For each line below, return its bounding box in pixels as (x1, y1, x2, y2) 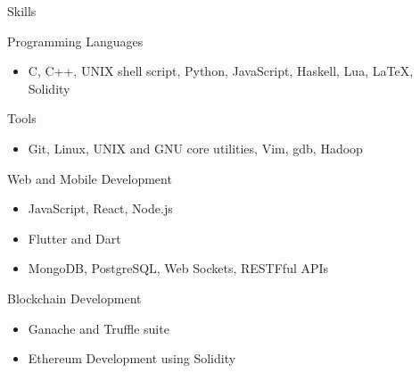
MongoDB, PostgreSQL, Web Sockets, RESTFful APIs (28, 259, 329, 278)
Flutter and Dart (28, 228, 121, 247)
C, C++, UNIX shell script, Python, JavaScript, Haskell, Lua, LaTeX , (28, 62, 414, 80)
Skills (7, 2, 37, 20)
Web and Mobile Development (7, 169, 172, 187)
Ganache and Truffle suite (28, 319, 169, 337)
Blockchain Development (7, 288, 142, 307)
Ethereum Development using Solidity (28, 349, 236, 368)
